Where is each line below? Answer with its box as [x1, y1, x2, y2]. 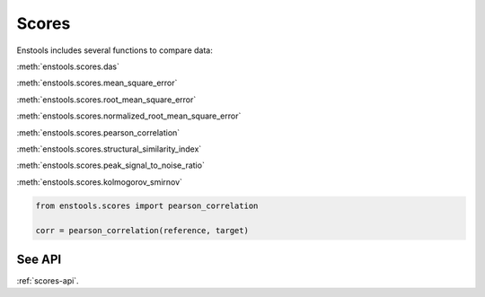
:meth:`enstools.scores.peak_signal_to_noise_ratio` [16, 160, 206, 170]
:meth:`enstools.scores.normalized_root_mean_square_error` [16, 110, 242, 121]
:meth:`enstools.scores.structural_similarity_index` [16, 144, 202, 154]
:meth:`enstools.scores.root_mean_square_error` [16, 94, 197, 105]
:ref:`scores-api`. [16, 275, 80, 286]
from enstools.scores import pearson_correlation [35, 200, 259, 211]
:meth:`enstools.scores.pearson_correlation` [16, 127, 181, 138]
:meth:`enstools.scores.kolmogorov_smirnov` [16, 176, 183, 188]
